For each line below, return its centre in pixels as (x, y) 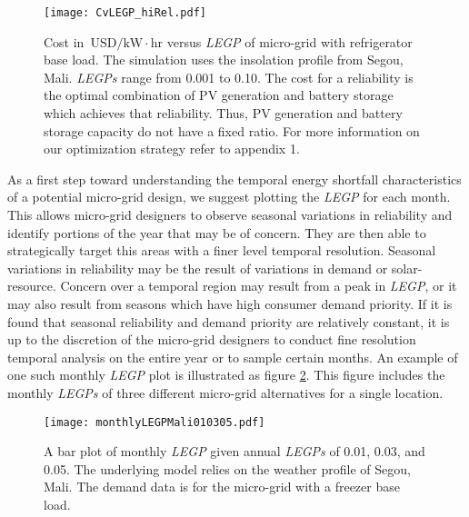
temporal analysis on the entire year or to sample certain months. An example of (233, 357)
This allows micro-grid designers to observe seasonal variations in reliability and (230, 214)
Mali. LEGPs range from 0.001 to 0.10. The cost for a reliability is (229, 77)
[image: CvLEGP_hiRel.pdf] (125, 13)
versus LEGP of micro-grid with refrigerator (289, 41)
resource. (32, 286)
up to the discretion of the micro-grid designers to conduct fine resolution (212, 339)
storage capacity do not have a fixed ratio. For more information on (232, 130)
